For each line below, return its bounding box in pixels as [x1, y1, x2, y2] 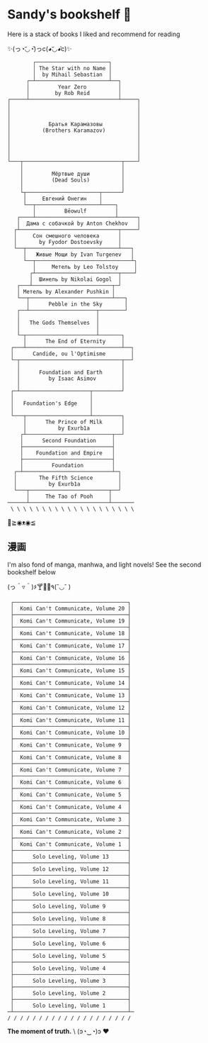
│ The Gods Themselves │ [16, 319, 100, 326]
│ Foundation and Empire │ [20, 450, 115, 457]
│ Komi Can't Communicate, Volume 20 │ [10, 605, 132, 612]
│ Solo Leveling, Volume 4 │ [10, 964, 132, 972]
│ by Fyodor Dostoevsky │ [13, 238, 122, 245]
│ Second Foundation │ [20, 437, 115, 444]
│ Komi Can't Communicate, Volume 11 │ [10, 716, 132, 724]
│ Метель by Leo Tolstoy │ [33, 263, 138, 270]
